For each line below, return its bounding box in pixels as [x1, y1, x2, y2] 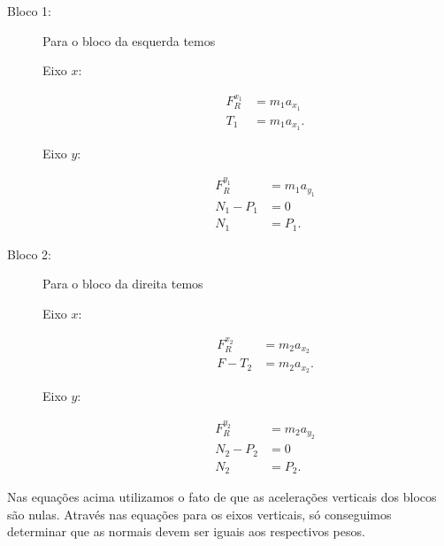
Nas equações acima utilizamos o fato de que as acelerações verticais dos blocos [7, 488, 437, 506]
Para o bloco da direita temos [42, 274, 203, 293]
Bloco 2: [7, 244, 51, 263]
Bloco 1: [7, 2, 51, 19]
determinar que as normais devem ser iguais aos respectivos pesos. [7, 522, 365, 541]
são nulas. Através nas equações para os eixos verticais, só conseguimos [7, 504, 392, 523]
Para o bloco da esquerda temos [42, 31, 216, 50]
